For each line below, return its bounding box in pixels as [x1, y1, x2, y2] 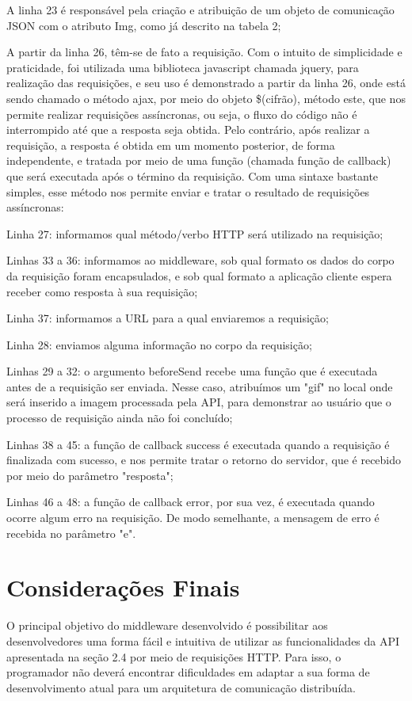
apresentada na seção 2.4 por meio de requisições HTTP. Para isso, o [6, 648, 341, 665]
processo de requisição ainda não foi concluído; [6, 410, 233, 426]
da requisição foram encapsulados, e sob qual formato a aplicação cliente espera [6, 267, 392, 284]
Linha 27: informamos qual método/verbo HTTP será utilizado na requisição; [6, 225, 383, 242]
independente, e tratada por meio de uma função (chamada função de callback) [6, 152, 391, 169]
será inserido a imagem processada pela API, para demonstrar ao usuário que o [6, 394, 391, 410]
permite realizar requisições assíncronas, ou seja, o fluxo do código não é [6, 105, 357, 122]
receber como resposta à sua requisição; [6, 283, 198, 299]
